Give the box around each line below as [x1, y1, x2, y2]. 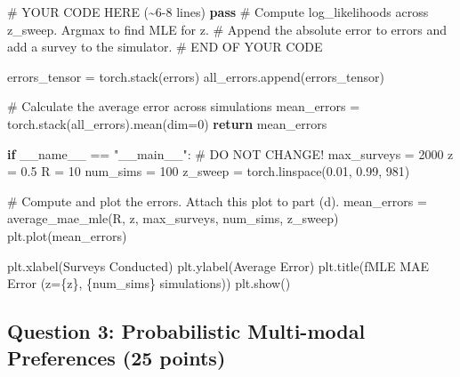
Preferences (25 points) [7, 343, 226, 371]
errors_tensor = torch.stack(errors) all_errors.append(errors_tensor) [7, 67, 384, 85]
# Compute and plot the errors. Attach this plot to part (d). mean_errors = [7, 191, 427, 210]
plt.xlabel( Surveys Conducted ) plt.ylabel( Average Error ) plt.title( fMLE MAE [7, 256, 430, 275]
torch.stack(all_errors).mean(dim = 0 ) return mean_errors [7, 114, 327, 132]
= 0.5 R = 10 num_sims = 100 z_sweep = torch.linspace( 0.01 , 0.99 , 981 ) [7, 162, 410, 180]
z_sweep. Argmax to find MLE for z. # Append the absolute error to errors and [7, 20, 448, 38]
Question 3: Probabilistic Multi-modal [7, 317, 366, 345]
